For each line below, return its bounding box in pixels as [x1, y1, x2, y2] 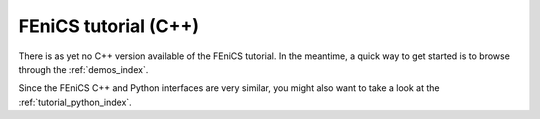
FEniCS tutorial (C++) [18, 15, 200, 37]
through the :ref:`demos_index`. [18, 63, 149, 75]
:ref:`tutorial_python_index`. [18, 96, 132, 108]
